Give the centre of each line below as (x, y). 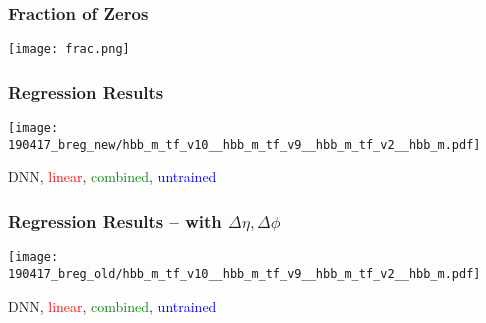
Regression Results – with (115, 220)
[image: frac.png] (69, 49)
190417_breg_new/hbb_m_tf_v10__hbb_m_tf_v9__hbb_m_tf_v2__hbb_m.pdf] (244, 144)
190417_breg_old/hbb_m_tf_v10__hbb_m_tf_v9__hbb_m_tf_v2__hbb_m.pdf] (244, 273)
